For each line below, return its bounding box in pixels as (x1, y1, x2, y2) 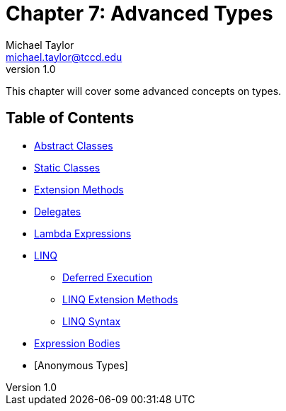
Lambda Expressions (34, 227, 132, 240)
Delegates (34, 205, 81, 218)
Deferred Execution (62, 271, 153, 283)
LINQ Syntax (62, 315, 121, 327)
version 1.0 (6, 62, 56, 75)
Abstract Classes (34, 139, 113, 152)
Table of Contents (6, 109, 135, 128)
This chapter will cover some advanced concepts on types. (6, 84, 282, 97)
